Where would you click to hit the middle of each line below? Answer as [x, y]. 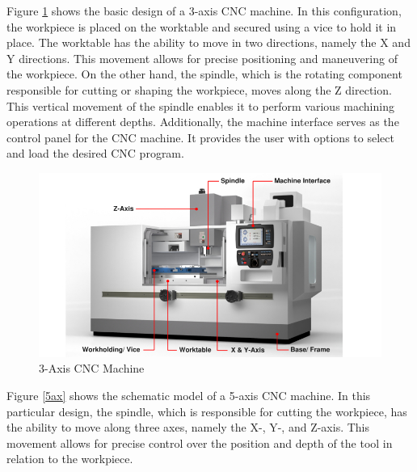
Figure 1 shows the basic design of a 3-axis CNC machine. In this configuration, [204, 11]
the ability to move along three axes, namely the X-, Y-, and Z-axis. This [188, 427]
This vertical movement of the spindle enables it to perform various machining [200, 105]
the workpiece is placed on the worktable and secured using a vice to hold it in [202, 26]
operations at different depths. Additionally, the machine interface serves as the [203, 122]
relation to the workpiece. [70, 459]
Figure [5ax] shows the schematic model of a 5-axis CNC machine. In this [189, 396]
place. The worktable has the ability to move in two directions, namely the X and [208, 42]
